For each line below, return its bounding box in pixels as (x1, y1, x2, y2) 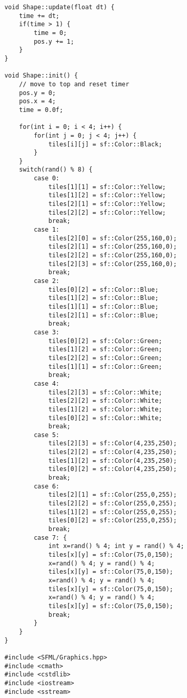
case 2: (33, 277, 60, 285)
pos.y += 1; (33, 37, 74, 45)
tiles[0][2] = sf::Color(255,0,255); (48, 517, 177, 524)
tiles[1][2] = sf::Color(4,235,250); (48, 457, 177, 464)
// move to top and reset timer (19, 80, 130, 88)
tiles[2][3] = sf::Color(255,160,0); (48, 260, 177, 268)
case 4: (33, 380, 60, 387)
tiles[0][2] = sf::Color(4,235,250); (48, 465, 177, 473)
